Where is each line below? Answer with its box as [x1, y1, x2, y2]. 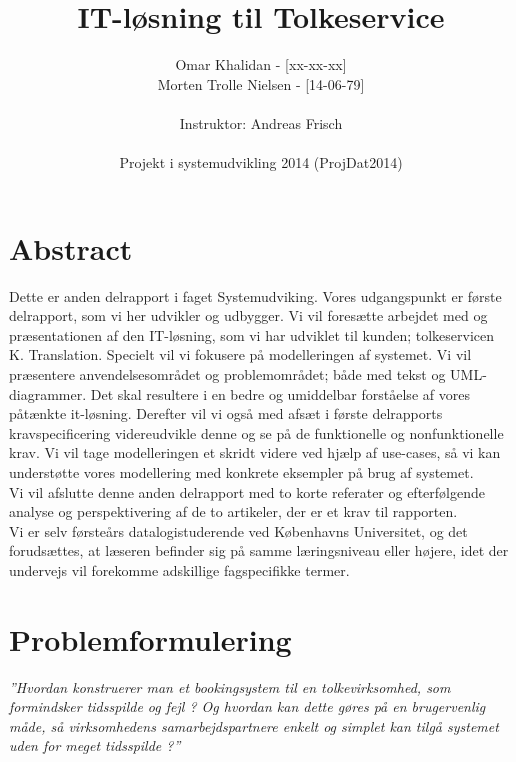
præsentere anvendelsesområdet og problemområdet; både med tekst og [9, 364, 446, 384]
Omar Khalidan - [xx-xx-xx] [175, 54, 347, 75]
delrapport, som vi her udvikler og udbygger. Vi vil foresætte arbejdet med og [9, 305, 488, 326]
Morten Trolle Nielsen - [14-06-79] [157, 73, 365, 94]
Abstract [9, 227, 133, 268]
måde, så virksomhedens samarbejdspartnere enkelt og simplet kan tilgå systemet [9, 715, 499, 736]
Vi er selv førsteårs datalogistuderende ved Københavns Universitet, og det [9, 520, 468, 541]
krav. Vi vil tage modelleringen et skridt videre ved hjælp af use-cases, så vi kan [9, 442, 501, 463]
